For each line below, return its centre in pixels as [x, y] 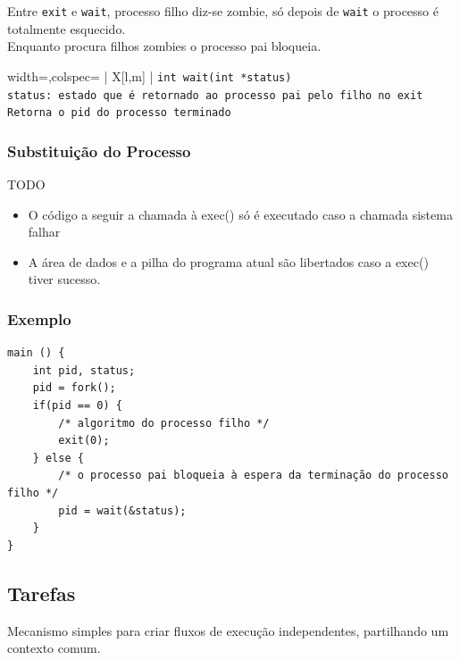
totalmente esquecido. [67, 28]
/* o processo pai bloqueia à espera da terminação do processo [253, 476]
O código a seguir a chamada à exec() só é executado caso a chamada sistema [240, 214]
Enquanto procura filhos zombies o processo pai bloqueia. [164, 46]
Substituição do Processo [99, 150]
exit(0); [84, 441]
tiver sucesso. [64, 279]
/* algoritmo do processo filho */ [164, 423]
